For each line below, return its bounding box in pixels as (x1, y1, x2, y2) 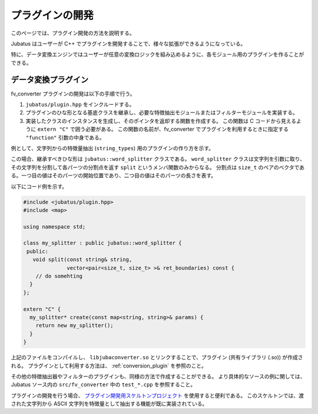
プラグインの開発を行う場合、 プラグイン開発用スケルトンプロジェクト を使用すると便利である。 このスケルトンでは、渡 (11, 392, 304, 399)
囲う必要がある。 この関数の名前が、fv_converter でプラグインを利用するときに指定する (75, 125, 289, 133)
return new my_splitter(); (35, 322, 114, 329)
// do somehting (35, 273, 82, 280)
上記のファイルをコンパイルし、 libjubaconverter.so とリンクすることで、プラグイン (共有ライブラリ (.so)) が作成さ (11, 354, 303, 361)
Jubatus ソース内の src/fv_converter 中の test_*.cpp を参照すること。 (11, 381, 196, 388)
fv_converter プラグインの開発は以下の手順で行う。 (11, 90, 135, 97)
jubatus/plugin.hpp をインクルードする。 (25, 101, 135, 108)
